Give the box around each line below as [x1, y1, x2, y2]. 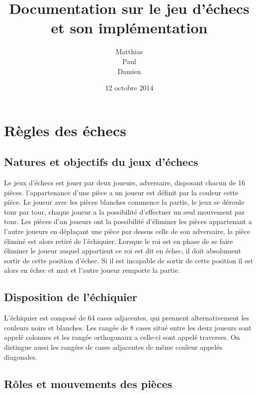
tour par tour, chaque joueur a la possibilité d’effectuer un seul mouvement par [4, 206, 245, 217]
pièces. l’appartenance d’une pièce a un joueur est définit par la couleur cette [4, 187, 239, 197]
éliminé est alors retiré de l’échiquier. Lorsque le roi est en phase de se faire [4, 236, 233, 246]
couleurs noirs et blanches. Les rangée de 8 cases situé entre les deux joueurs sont [4, 322, 252, 332]
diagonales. [4, 351, 37, 362]
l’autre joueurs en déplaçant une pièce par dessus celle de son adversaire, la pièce [4, 226, 251, 236]
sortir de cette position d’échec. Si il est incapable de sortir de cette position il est [4, 255, 254, 265]
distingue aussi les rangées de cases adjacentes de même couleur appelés [4, 342, 222, 352]
